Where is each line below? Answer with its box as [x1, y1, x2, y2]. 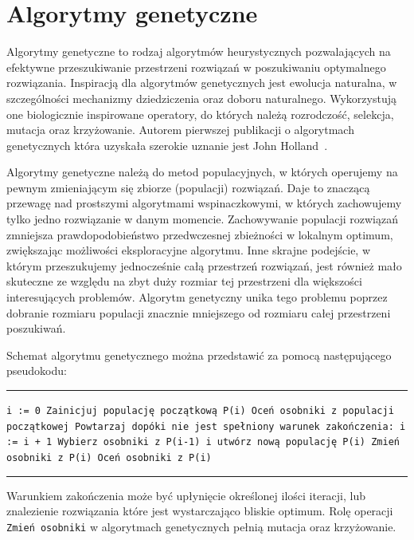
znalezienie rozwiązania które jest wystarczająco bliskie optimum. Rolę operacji [6, 503, 393, 519]
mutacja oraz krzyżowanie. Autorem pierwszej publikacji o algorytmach [6, 121, 354, 138]
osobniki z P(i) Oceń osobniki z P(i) [6, 451, 212, 463]
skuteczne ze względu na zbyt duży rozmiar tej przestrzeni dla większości [6, 273, 362, 290]
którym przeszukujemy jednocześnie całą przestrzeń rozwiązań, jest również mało [6, 257, 402, 274]
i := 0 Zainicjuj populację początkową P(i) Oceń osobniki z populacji [6, 405, 394, 416]
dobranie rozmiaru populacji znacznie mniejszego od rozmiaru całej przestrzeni [6, 304, 391, 321]
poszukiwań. [6, 320, 66, 337]
